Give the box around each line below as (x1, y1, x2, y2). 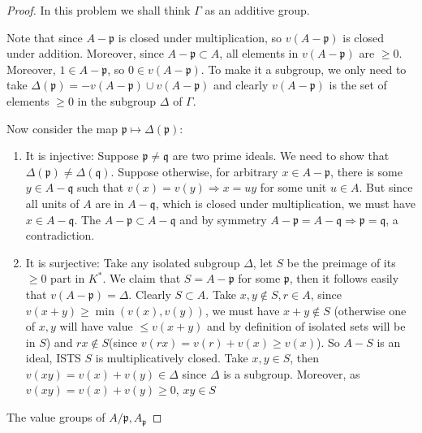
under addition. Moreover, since (6, 45, 164, 62)
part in (50, 270, 85, 287)
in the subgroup (77, 92, 157, 109)
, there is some (330, 162, 403, 180)
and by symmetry (179, 210, 267, 227)
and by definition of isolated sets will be (207, 318, 406, 335)
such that (76, 179, 124, 196)
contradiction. (25, 227, 95, 244)
